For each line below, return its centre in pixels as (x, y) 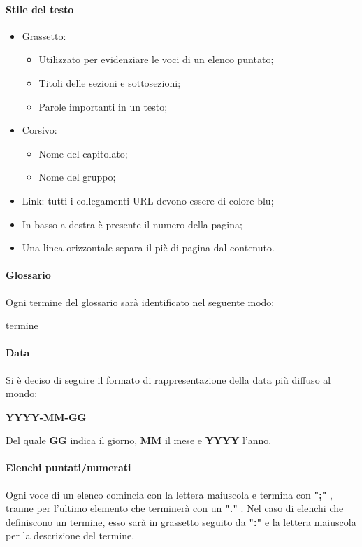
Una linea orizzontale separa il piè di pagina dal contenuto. (148, 248)
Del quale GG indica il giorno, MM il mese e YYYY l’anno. (139, 440)
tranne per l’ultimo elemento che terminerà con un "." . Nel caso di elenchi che (175, 508)
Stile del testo (40, 9)
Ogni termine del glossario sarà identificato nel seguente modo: (140, 302)
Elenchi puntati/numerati (68, 468)
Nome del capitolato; (83, 153)
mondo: (22, 393)
